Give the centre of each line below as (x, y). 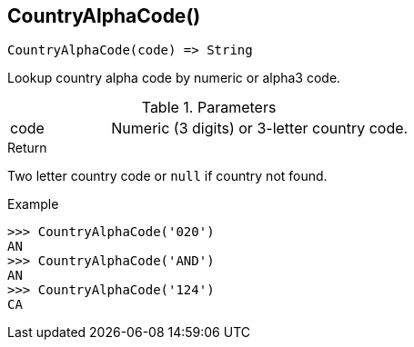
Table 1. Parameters (209, 108)
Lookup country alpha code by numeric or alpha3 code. (174, 78)
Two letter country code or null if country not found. (167, 176)
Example (33, 204)
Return (27, 148)
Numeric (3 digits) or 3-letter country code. (260, 129)
